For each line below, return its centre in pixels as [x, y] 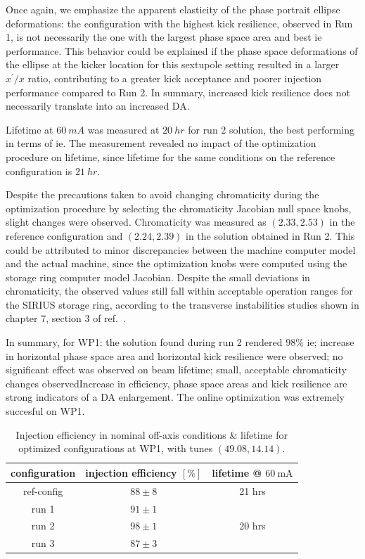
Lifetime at [30, 129]
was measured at [123, 129]
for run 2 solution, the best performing [271, 129]
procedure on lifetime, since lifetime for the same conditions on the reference [171, 156]
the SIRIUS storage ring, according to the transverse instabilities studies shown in [182, 304]
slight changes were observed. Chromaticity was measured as [136, 222]
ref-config [43, 490]
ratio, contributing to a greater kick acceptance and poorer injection [175, 78]
